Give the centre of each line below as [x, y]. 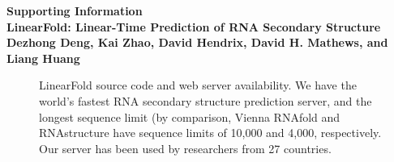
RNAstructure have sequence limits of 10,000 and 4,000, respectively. [210, 133]
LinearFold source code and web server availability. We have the [198, 85]
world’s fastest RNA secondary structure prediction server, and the [206, 100]
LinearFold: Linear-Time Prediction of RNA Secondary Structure [194, 26]
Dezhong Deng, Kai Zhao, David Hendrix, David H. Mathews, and [197, 42]
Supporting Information [75, 10]
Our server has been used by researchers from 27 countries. [185, 148]
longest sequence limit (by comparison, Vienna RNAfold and [190, 116]
